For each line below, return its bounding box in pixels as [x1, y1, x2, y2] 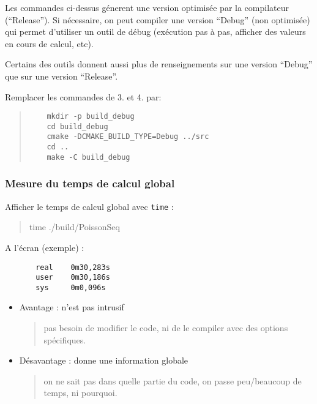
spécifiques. [43, 333, 86, 346]
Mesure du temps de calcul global [5, 176, 175, 191]
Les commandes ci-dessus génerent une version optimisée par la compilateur [5, 1, 289, 13]
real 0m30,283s [35, 263, 110, 272]
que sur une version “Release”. [5, 69, 118, 82]
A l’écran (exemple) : [5, 241, 84, 253]
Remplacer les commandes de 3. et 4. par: [5, 90, 162, 103]
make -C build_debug [47, 152, 130, 162]
